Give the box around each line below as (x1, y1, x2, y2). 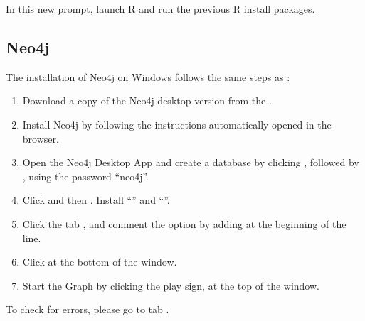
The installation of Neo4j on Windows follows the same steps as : (6, 69, 290, 84)
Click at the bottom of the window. (22, 254, 177, 269)
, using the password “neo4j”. (22, 168, 149, 183)
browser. (22, 131, 59, 146)
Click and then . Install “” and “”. (22, 192, 170, 207)
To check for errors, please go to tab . (6, 302, 169, 317)
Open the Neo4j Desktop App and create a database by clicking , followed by (22, 155, 359, 170)
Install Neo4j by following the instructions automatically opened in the (22, 116, 332, 131)
